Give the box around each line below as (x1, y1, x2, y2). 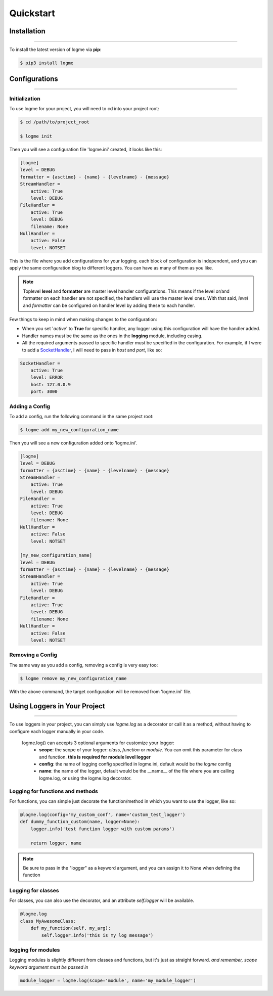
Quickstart (9, 8, 56, 19)
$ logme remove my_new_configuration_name (20, 675, 127, 681)
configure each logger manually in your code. (9, 728, 105, 734)
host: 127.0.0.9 (30, 382, 71, 387)
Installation (9, 27, 45, 35)
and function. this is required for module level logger (39, 754, 151, 760)
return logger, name (30, 840, 82, 846)
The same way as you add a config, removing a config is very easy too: (9, 662, 158, 668)
